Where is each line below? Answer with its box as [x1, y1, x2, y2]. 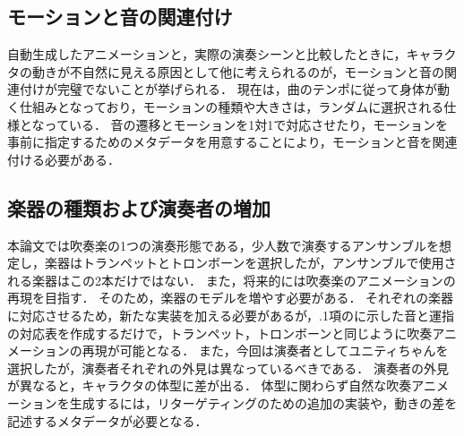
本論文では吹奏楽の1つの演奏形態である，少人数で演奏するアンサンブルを [7, 235, 439, 254]
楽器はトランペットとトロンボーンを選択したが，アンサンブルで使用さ [44, 253, 457, 272]
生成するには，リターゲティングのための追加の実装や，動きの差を [69, 393, 458, 412]
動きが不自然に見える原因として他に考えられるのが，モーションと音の [31, 62, 445, 81]
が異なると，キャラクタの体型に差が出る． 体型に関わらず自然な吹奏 [7, 376, 412, 395]
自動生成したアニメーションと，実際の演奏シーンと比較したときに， [7, 45, 407, 64]
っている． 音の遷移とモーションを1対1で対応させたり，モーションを [44, 115, 448, 133]
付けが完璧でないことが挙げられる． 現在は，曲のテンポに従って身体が [19, 80, 437, 98]
